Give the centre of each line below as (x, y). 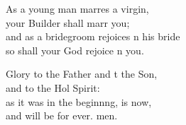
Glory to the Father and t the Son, (82, 74)
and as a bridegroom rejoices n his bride (93, 36)
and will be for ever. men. (62, 115)
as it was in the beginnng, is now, (79, 101)
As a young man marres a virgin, (77, 8)
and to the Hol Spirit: (53, 87)
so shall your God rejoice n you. (75, 50)
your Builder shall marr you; (68, 22)
